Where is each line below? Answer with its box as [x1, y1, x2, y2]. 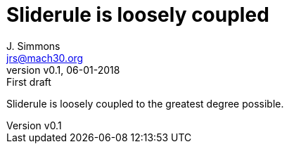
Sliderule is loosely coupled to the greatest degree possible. [6, 97, 284, 110]
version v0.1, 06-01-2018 [6, 63, 120, 76]
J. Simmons [6, 39, 60, 52]
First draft [6, 75, 51, 88]
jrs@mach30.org [6, 51, 84, 64]
